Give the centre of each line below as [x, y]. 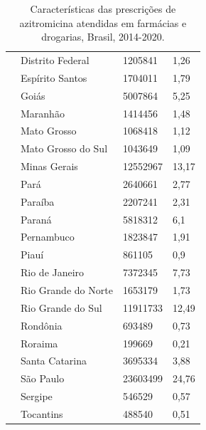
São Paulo [43, 378]
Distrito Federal [55, 60]
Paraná [36, 219]
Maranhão [43, 113]
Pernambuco [48, 237]
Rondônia [42, 325]
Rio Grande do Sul [61, 307]
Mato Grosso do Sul [64, 148]
